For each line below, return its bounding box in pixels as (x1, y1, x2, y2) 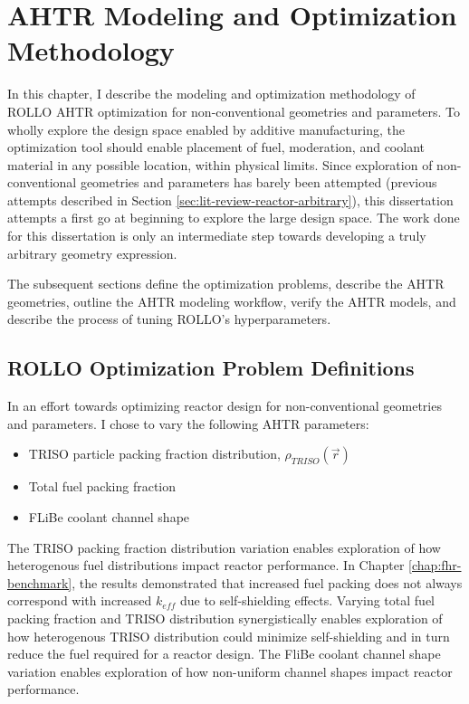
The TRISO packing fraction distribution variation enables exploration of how (7, 538, 441, 557)
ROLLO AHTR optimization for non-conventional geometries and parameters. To (7, 101, 461, 120)
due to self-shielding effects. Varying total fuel (179, 591, 435, 610)
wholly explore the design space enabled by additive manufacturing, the (7, 119, 405, 138)
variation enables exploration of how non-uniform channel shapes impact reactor (7, 661, 453, 680)
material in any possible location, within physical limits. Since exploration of (7, 155, 433, 174)
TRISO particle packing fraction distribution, (28, 444, 281, 463)
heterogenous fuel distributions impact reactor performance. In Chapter (7, 556, 405, 575)
